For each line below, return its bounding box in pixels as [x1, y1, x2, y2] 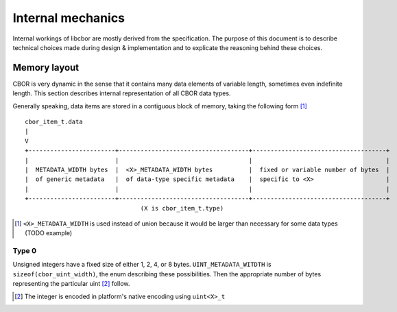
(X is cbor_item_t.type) [140, 204, 224, 212]
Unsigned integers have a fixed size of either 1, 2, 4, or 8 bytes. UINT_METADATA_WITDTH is [12, 261, 272, 269]
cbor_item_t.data [25, 118, 83, 126]
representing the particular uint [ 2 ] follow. [12, 280, 130, 288]
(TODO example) [25, 229, 73, 237]
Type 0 [12, 246, 37, 256]
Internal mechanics [12, 10, 125, 25]
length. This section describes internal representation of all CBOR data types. [12, 89, 231, 97]
